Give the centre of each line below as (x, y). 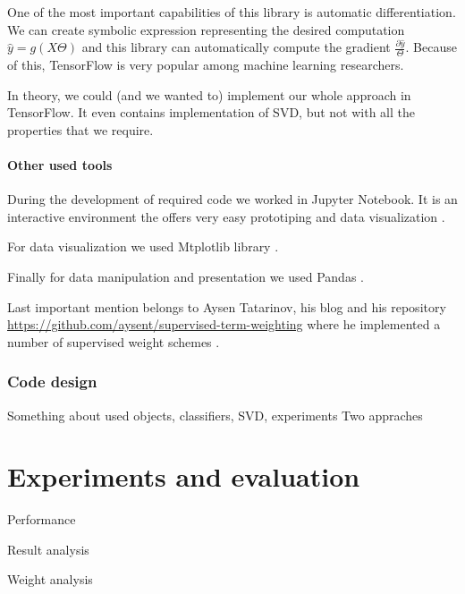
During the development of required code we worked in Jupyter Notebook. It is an (232, 199)
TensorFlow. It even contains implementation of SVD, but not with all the (211, 112)
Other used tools (60, 164)
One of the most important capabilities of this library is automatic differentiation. (232, 12)
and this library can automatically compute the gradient (236, 47)
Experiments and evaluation (184, 476)
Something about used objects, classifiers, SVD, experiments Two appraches (215, 415)
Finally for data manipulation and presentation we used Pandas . (186, 276)
